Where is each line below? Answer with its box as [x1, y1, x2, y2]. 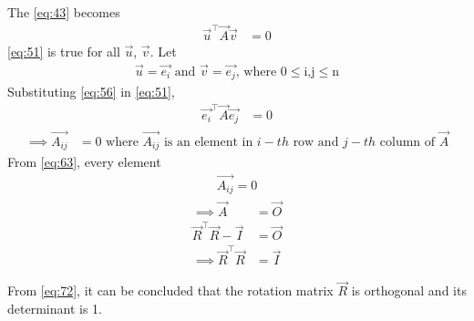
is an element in [163, 135, 253, 149]
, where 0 [235, 65, 287, 78]
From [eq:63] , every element [7, 152, 161, 171]
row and [293, 135, 339, 149]
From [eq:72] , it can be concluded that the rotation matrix [7, 281, 334, 300]
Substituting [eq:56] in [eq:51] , [7, 82, 175, 101]
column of [379, 135, 436, 149]
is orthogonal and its [351, 281, 467, 300]
